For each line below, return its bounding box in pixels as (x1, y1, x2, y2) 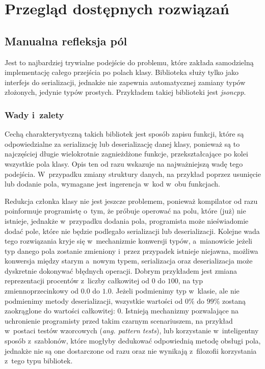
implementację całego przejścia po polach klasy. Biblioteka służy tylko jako (5, 67, 239, 77)
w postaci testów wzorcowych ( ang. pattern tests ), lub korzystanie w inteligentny (5, 325, 259, 336)
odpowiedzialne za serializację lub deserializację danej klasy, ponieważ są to (5, 138, 240, 149)
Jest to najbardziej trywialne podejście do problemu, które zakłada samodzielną (5, 57, 254, 67)
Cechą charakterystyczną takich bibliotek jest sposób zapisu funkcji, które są (5, 128, 244, 139)
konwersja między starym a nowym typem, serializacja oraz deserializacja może (5, 255, 253, 266)
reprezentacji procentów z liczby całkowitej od (5, 275, 150, 286)
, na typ (178, 275, 203, 286)
